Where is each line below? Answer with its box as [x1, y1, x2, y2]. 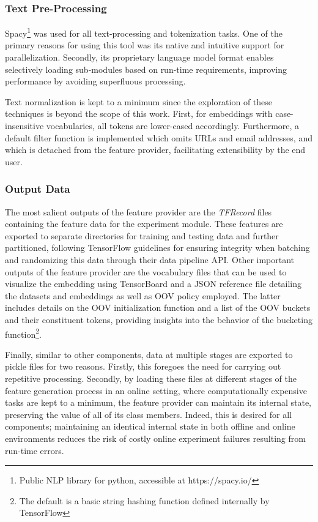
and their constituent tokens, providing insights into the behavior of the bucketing [5, 313, 312, 326]
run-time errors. [5, 444, 64, 457]
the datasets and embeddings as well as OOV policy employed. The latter [5, 289, 281, 302]
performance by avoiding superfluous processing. [5, 75, 186, 88]
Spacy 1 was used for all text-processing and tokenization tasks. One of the [5, 25, 283, 39]
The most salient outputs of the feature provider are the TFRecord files [5, 205, 272, 218]
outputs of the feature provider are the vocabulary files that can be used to [5, 265, 287, 278]
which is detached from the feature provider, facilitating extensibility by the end [5, 143, 306, 156]
